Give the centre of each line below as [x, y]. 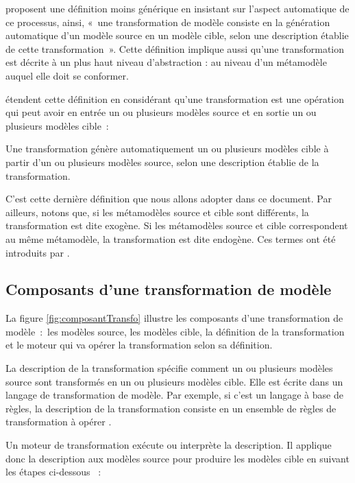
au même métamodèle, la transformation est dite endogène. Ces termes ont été [171, 238]
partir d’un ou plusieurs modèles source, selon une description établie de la [162, 162]
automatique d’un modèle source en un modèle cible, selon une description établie [177, 35]
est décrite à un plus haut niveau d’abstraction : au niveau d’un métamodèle [166, 62]
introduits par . [38, 252]
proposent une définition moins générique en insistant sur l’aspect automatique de [177, 8]
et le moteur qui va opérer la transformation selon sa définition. [139, 345]
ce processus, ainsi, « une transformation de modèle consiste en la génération [168, 22]
